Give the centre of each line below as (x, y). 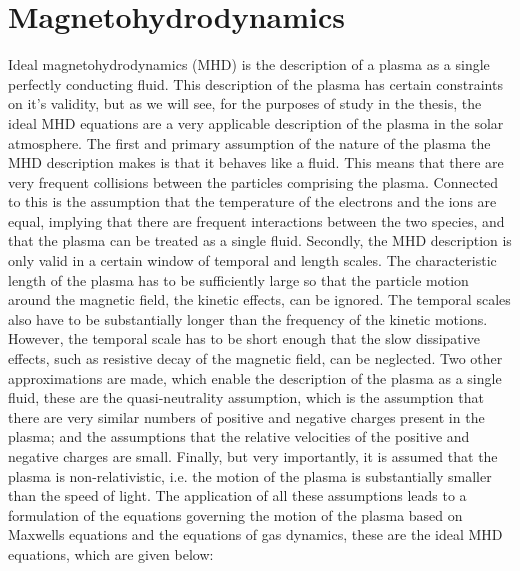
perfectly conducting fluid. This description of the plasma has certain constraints (255, 83)
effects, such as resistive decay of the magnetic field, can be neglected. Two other (255, 358)
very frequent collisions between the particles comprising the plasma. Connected (253, 181)
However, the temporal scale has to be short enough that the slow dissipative (244, 338)
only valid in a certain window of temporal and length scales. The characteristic (252, 260)
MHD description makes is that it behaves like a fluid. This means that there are (256, 162)
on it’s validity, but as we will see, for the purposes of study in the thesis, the (245, 103)
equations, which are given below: (111, 553)
